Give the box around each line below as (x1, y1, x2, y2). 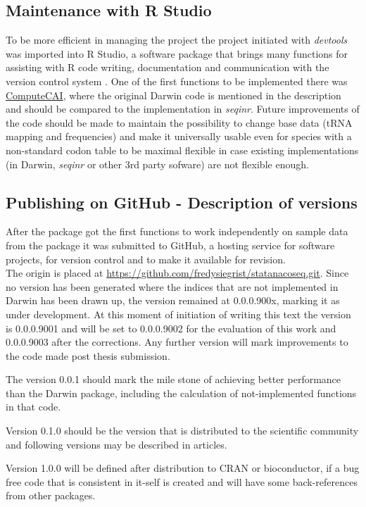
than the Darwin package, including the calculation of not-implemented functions (6, 385, 357, 400)
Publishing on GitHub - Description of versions (6, 191, 358, 213)
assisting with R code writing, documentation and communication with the (6, 60, 329, 75)
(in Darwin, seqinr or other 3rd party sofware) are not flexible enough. (6, 156, 309, 171)
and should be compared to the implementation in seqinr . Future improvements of (6, 101, 360, 116)
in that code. (6, 399, 61, 414)
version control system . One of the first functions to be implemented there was (6, 73, 348, 88)
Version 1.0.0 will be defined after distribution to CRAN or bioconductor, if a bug (6, 461, 360, 475)
